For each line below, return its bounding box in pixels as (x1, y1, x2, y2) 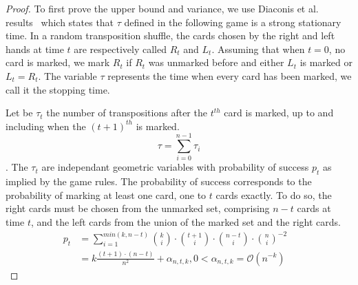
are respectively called (74, 41, 167, 56)
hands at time (6, 41, 64, 56)
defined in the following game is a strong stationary (124, 14, 341, 29)
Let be (6, 105, 33, 120)
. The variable (38, 68, 97, 83)
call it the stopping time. (6, 82, 110, 96)
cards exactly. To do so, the (215, 187, 332, 202)
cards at (297, 201, 331, 215)
